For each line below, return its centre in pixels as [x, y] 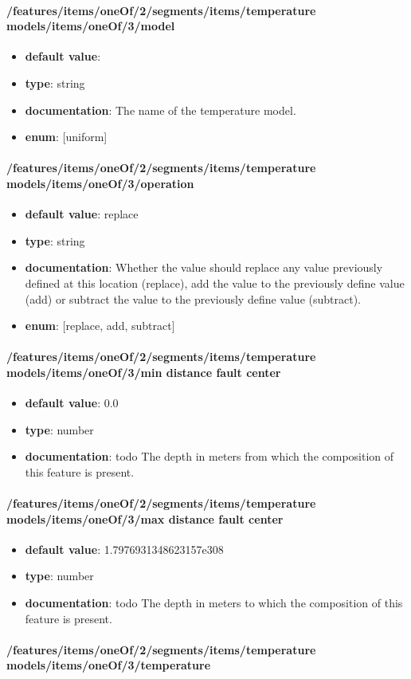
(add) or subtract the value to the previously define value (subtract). [193, 298]
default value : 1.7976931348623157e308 [124, 549]
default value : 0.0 [72, 403]
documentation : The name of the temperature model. [160, 110]
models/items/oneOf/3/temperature [109, 665]
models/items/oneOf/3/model [91, 26]
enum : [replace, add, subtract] [100, 326]
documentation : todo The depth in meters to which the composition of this [214, 603]
